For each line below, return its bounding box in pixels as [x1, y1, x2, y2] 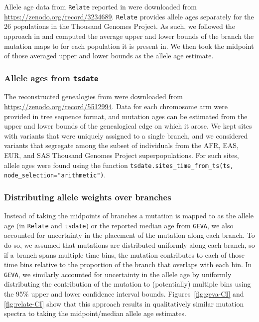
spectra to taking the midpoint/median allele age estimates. [4, 308, 186, 319]
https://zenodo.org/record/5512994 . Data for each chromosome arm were [4, 101, 228, 112]
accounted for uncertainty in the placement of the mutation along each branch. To [4, 230, 255, 240]
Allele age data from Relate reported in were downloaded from [4, 1, 197, 11]
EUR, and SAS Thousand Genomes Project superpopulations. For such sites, [4, 150, 239, 161]
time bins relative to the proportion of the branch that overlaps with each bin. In [4, 259, 252, 270]
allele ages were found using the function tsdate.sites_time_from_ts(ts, [4, 160, 234, 170]
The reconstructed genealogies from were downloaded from [4, 91, 183, 102]
